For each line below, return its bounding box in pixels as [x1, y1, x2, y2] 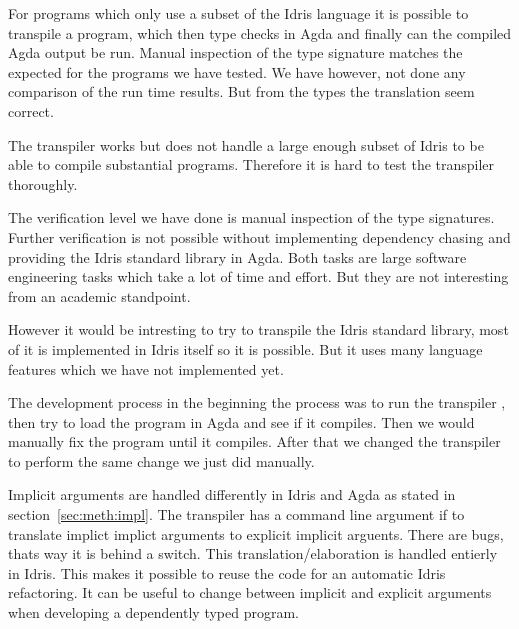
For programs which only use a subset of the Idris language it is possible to [8, 3, 469, 23]
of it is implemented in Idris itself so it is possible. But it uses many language [8, 338, 483, 359]
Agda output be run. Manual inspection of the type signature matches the [8, 42, 463, 63]
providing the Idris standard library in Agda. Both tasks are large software [8, 246, 467, 267]
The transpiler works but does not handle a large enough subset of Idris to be [8, 134, 484, 155]
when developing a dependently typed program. [8, 602, 300, 623]
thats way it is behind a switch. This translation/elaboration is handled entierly [8, 543, 498, 564]
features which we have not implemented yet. [8, 358, 284, 379]
